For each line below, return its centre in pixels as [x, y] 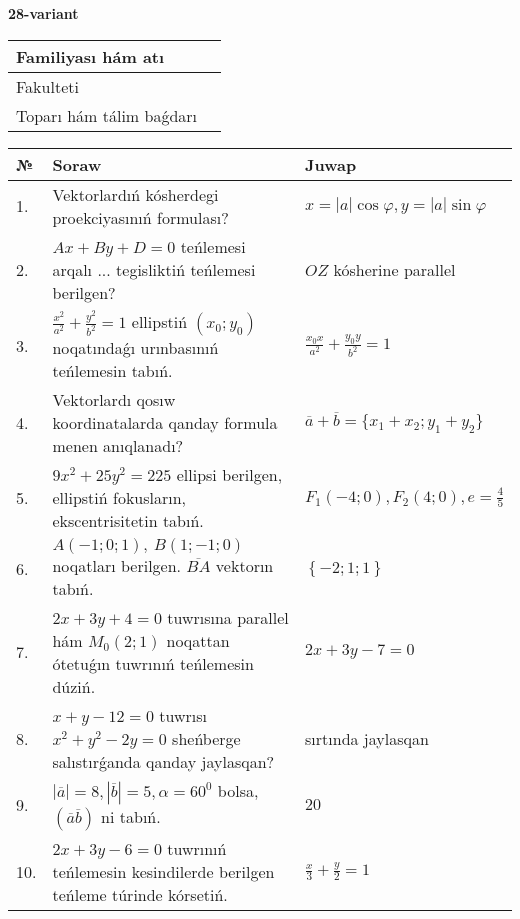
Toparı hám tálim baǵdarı [107, 115]
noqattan [198, 640]
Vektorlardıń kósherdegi [135, 194]
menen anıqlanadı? [118, 445]
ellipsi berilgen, [229, 474]
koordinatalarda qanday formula [165, 422]
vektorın [244, 565]
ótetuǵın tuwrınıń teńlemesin [153, 663]
